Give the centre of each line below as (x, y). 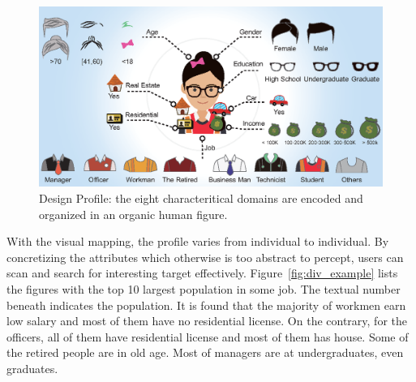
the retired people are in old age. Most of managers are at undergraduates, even (205, 352)
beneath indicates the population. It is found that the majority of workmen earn (206, 305)
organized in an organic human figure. (133, 214)
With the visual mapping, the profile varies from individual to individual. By (198, 241)
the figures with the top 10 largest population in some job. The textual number (204, 288)
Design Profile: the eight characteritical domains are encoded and (201, 197)
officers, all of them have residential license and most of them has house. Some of (208, 336)
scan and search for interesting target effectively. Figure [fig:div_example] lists (202, 273)
